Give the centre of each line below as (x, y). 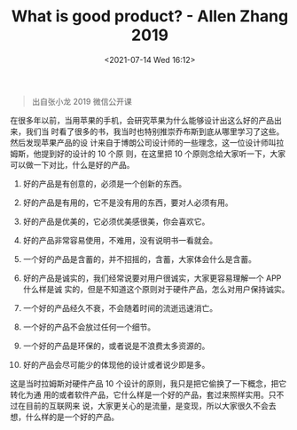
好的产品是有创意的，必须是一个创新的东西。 (105, 183)
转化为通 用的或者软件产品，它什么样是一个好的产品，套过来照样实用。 (139, 394)
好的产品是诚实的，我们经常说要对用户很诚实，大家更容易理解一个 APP (152, 278)
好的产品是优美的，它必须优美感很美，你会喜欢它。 (116, 221)
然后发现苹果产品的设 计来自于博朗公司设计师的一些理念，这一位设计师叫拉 (147, 142)
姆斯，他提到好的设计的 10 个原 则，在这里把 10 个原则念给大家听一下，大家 (148, 154)
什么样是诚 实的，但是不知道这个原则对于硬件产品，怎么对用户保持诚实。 (156, 289)
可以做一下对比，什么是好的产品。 (72, 164)
